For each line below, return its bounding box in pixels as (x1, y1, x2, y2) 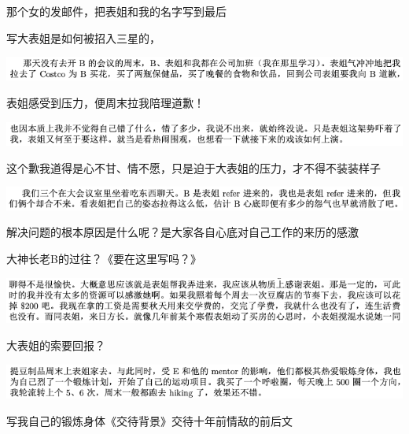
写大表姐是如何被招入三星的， (6, 29, 160, 46)
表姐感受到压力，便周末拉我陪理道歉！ (6, 95, 204, 111)
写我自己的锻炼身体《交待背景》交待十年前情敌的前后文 (6, 412, 293, 428)
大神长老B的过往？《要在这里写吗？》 (6, 250, 201, 267)
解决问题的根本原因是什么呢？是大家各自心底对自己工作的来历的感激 (6, 224, 359, 240)
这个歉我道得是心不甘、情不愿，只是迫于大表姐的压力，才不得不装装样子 (6, 159, 381, 176)
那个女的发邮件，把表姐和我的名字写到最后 (6, 3, 227, 19)
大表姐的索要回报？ (6, 337, 105, 354)
